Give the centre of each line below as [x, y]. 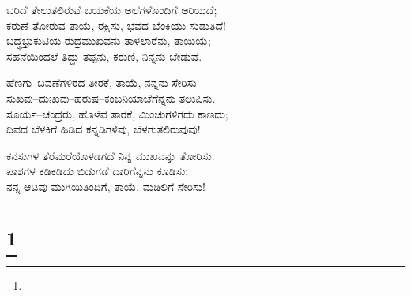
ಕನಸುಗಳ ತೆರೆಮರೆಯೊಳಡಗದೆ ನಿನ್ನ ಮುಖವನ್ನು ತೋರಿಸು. [111, 155]
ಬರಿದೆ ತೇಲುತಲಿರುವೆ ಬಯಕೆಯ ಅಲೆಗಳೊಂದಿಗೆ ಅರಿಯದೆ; [112, 9]
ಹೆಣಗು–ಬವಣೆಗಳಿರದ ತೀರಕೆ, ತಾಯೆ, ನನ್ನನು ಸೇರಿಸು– [104, 82]
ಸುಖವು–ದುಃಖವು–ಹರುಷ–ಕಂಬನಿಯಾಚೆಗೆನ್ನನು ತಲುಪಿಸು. [111, 97]
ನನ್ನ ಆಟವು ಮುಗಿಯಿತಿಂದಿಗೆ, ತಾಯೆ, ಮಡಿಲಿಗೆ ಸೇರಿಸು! [106, 186]
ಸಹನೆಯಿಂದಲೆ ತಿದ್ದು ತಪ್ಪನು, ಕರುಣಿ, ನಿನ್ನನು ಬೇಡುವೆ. [104, 56]
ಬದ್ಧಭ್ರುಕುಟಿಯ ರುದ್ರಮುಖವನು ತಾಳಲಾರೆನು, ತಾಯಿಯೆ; [109, 41]
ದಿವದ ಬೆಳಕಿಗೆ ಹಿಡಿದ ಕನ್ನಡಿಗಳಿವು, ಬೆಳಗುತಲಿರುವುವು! [104, 129]
